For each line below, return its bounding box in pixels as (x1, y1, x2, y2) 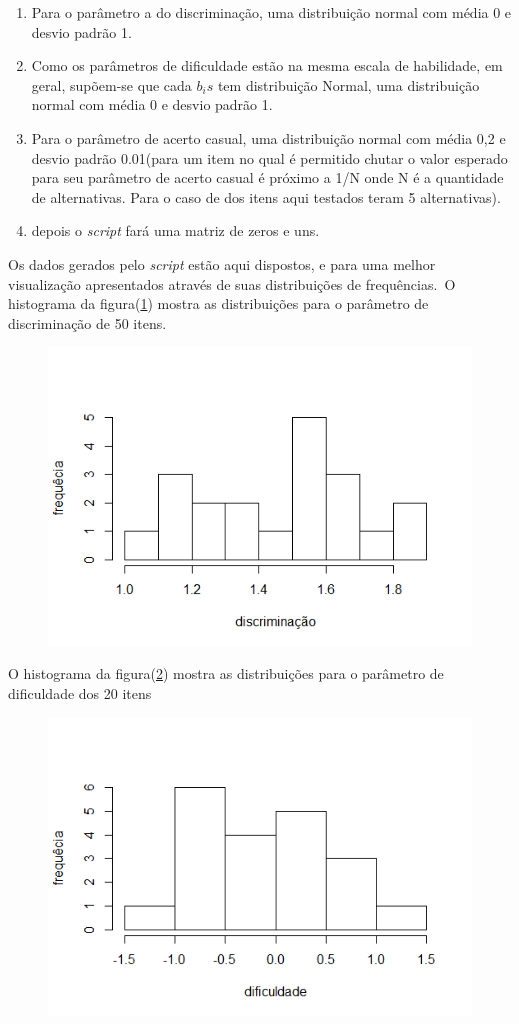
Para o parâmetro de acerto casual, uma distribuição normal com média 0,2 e (31, 127, 506, 148)
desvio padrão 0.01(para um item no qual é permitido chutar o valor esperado (31, 147, 508, 168)
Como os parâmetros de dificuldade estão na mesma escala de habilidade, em (31, 55, 503, 76)
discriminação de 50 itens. (8, 312, 167, 333)
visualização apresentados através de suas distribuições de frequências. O (8, 273, 456, 294)
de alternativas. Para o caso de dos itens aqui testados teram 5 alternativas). (31, 186, 501, 207)
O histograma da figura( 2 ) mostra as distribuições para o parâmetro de (8, 663, 444, 684)
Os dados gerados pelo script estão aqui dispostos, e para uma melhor (8, 253, 436, 274)
